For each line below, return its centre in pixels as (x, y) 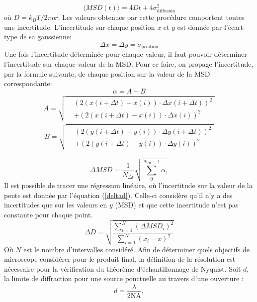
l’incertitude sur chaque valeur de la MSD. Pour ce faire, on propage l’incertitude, (129, 64)
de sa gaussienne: (45, 37)
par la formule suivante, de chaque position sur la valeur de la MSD (107, 73)
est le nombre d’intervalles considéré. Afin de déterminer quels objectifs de (137, 249)
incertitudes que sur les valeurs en (56, 205)
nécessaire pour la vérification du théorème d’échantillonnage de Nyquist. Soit (123, 268)
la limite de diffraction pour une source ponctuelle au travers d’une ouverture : (124, 278)
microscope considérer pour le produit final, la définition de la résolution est (120, 259)
